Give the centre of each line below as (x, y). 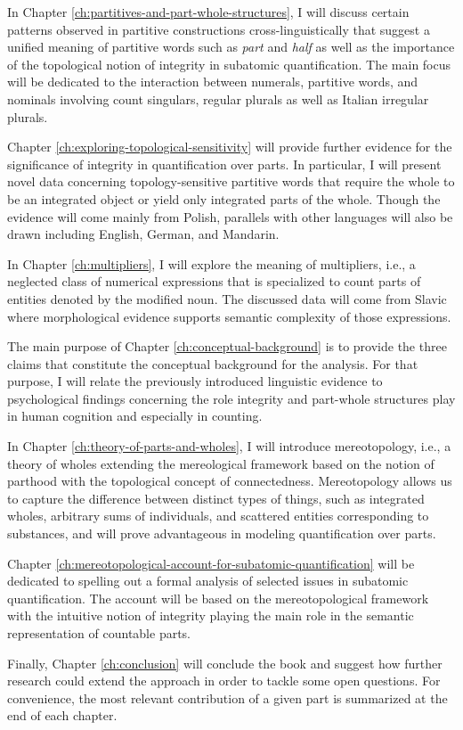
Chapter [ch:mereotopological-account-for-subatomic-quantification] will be (211, 563)
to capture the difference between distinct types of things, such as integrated (216, 498)
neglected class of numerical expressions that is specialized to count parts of (214, 281)
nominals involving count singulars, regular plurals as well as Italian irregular (218, 98)
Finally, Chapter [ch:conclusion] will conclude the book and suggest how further (225, 663)
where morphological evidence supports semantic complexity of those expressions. (229, 316)
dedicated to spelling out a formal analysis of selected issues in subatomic (208, 581)
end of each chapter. (62, 715)
